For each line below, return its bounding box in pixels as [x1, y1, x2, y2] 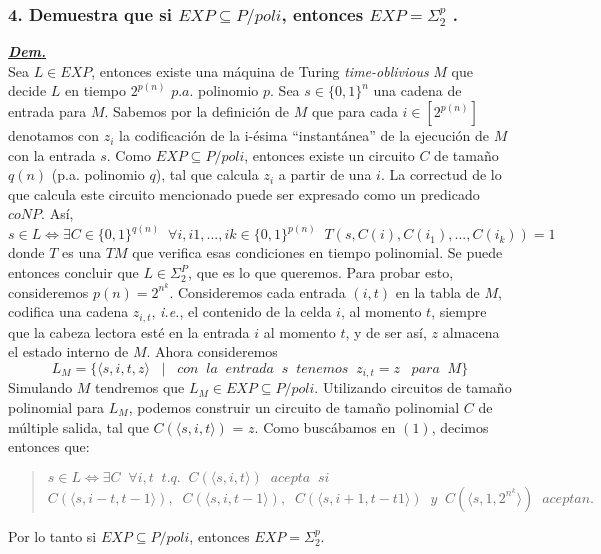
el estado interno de [8, 341, 129, 362]
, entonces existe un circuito [244, 144, 415, 165]
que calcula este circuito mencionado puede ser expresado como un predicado [8, 183, 480, 204]
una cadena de [373, 80, 462, 101]
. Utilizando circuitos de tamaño [314, 377, 512, 398]
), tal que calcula [155, 164, 259, 185]
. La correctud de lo [380, 164, 502, 185]
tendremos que [95, 377, 185, 398]
